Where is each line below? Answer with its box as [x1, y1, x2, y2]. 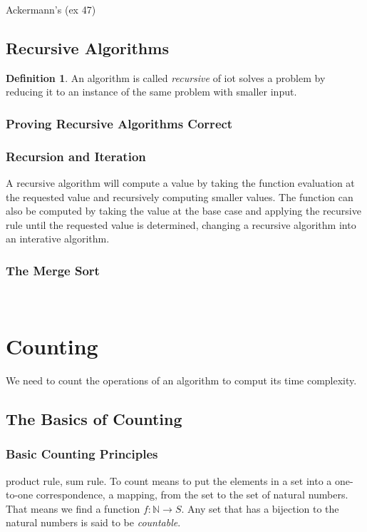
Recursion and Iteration [6, 147, 146, 165]
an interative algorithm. [6, 231, 110, 246]
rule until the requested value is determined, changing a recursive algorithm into [6, 217, 356, 232]
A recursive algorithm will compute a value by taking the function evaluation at [6, 175, 355, 190]
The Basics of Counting [6, 407, 182, 429]
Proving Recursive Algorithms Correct [6, 114, 233, 132]
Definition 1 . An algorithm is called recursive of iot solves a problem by [6, 70, 326, 85]
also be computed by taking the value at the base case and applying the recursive [6, 203, 361, 218]
